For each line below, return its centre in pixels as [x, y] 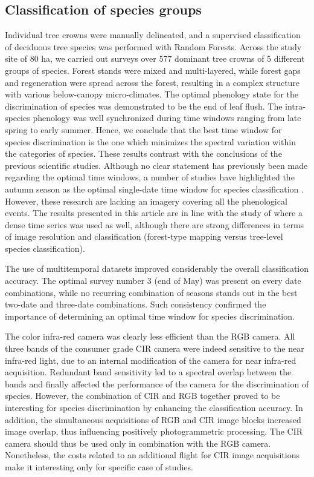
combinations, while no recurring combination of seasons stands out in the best [151, 292]
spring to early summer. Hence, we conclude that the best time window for [143, 129]
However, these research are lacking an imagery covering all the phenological [146, 201]
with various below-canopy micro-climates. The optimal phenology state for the [152, 94]
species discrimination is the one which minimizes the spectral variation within [151, 141]
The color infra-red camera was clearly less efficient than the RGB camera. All [150, 336]
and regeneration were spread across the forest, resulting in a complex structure [152, 82]
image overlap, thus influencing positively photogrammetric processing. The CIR [154, 431]
